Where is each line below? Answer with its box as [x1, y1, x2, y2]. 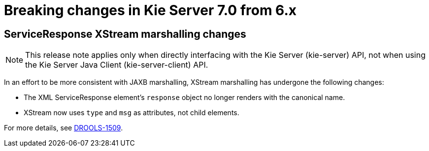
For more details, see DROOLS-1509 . [4, 124, 123, 132]
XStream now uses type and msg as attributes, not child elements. [24, 108, 239, 117]
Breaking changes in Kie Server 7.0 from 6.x [4, 2, 297, 19]
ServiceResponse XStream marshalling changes [4, 27, 246, 40]
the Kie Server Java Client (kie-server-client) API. [25, 60, 208, 70]
